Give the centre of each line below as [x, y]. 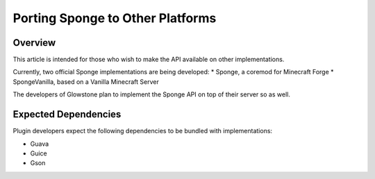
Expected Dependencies [67, 114]
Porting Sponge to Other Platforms [115, 18]
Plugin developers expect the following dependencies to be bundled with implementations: [143, 131]
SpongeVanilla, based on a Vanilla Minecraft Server [86, 82]
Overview [34, 43]
